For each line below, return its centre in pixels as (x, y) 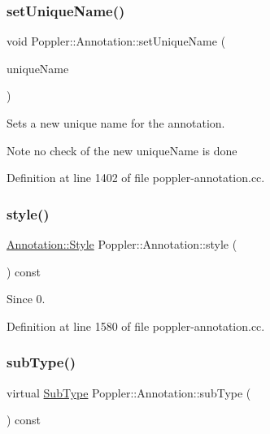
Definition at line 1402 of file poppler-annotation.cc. (136, 178)
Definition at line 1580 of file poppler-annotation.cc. (136, 325)
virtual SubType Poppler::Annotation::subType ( (129, 392)
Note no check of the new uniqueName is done (122, 150)
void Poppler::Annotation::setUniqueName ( (116, 41)
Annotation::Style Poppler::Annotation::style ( (122, 244)
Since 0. (26, 299)
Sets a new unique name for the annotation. (116, 123)
